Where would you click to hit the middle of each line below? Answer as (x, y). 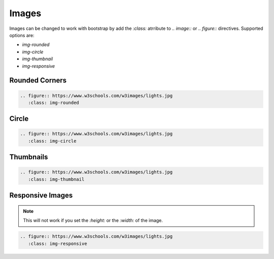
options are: (22, 35)
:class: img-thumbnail (56, 179)
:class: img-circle (52, 141)
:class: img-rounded (54, 102)
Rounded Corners (38, 80)
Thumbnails (29, 157)
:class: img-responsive (58, 244)
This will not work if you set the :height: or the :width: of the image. (93, 220)
